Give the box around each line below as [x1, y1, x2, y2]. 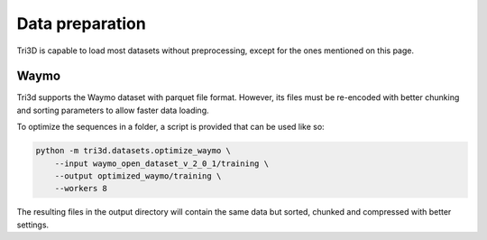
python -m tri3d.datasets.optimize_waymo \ [35, 145, 232, 156]
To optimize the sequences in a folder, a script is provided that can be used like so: [16, 122, 325, 133]
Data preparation [16, 14, 146, 33]
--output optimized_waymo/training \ [54, 171, 222, 180]
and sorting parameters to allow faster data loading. [16, 105, 209, 115]
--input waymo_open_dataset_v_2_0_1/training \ [54, 158, 270, 169]
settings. [16, 219, 50, 230]
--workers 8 [54, 183, 108, 194]
